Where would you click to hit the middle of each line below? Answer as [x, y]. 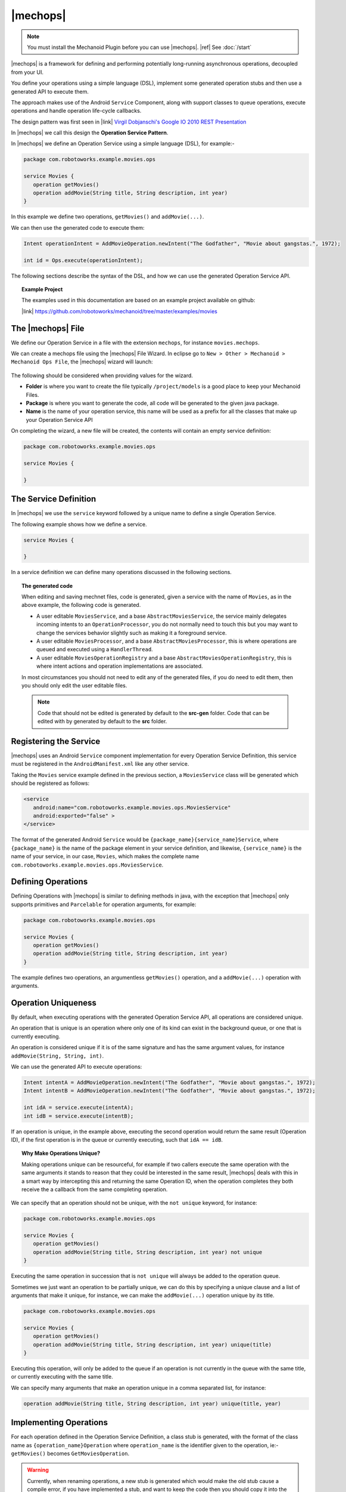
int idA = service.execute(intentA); [79, 1108]
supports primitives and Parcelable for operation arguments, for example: [104, 904]
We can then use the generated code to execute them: [78, 227]
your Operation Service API [59, 420]
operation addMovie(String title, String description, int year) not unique [148, 1252]
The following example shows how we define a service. [79, 524]
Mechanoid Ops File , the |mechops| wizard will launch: [82, 362]
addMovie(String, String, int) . [57, 1056]
